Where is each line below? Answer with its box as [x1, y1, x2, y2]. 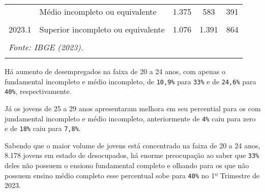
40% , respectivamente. [5, 86, 72, 97]
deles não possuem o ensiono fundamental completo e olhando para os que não [5, 160, 249, 171]
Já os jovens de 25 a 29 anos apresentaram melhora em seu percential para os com [5, 103, 261, 113]
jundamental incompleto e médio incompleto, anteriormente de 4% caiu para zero [5, 113, 256, 123]
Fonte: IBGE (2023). [9, 41, 83, 53]
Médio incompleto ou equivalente [39, 6, 157, 17]
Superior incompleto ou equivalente [39, 23, 165, 35]
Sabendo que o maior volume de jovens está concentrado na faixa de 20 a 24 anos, [5, 140, 260, 150]
